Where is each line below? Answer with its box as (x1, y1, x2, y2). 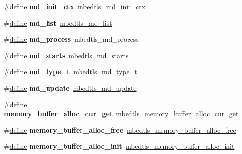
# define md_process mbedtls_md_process (4, 34, 139, 44)
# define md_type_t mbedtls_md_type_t (4, 66, 137, 77)
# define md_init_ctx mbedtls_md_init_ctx (4, 1, 145, 11)
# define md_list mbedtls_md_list (4, 17, 112, 28)
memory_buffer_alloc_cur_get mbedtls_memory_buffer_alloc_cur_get (4, 108, 239, 119)
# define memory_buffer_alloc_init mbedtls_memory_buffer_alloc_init (4, 141, 235, 151)
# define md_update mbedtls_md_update (4, 82, 137, 92)
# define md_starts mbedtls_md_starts (4, 50, 129, 60)
